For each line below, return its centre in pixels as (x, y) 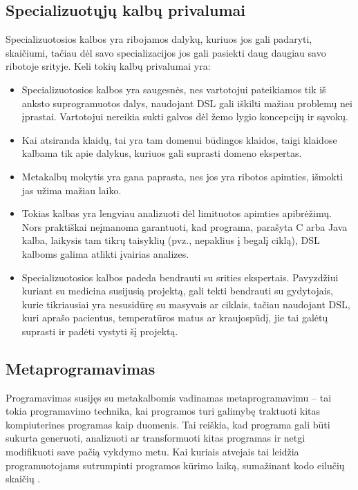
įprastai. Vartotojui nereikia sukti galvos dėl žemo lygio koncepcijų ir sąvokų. (185, 116)
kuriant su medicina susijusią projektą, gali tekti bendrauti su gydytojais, (178, 291)
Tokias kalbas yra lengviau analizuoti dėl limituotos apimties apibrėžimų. (177, 213)
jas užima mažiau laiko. (72, 190)
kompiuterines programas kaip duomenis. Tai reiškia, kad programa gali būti (168, 424)
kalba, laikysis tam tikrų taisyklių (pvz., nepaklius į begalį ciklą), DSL (171, 240)
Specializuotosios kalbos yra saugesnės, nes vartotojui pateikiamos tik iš (174, 89)
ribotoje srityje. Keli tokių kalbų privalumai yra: (108, 66)
